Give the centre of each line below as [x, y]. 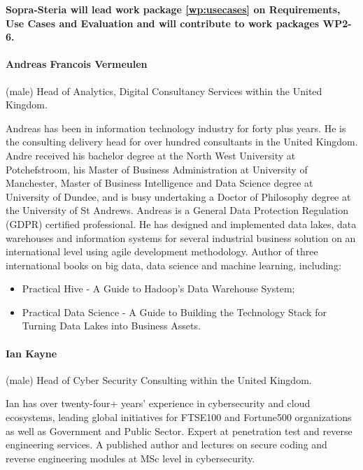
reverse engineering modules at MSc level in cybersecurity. [130, 458]
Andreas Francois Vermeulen [77, 64]
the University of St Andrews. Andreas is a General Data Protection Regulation [177, 210]
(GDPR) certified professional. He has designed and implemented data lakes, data [181, 223]
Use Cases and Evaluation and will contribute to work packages [163, 23]
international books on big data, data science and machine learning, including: [173, 265]
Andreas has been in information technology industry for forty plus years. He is [176, 128]
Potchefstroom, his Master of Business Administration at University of [157, 169]
